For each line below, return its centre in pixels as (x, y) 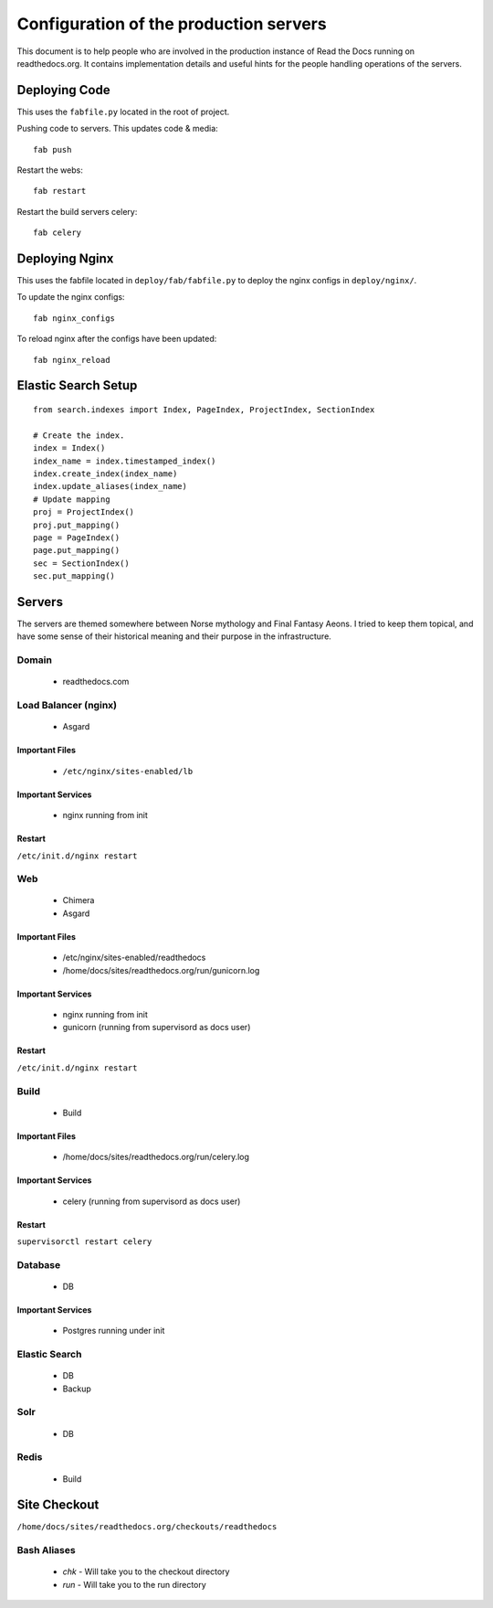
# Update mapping (72, 499)
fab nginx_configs (74, 318)
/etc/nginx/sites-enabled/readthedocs (134, 958)
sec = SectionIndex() (81, 563)
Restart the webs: (50, 170)
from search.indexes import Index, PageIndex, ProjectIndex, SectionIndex (204, 410)
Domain (34, 660)
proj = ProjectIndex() (84, 512)
